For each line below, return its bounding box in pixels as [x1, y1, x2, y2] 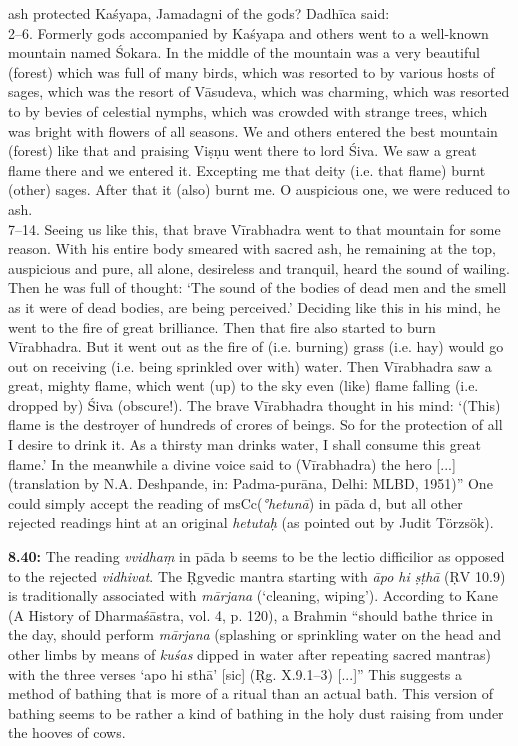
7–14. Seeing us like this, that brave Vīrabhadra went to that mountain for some [8, 218, 501, 239]
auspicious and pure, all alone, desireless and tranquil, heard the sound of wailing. [8, 257, 510, 278]
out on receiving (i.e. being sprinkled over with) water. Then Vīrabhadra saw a [8, 355, 492, 376]
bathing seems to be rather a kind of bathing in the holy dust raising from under [8, 702, 504, 723]
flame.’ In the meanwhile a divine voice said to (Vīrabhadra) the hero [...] [8, 453, 456, 474]
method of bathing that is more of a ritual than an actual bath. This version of [8, 683, 493, 704]
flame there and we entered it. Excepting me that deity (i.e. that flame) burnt [8, 159, 486, 180]
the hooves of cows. [8, 722, 126, 743]
